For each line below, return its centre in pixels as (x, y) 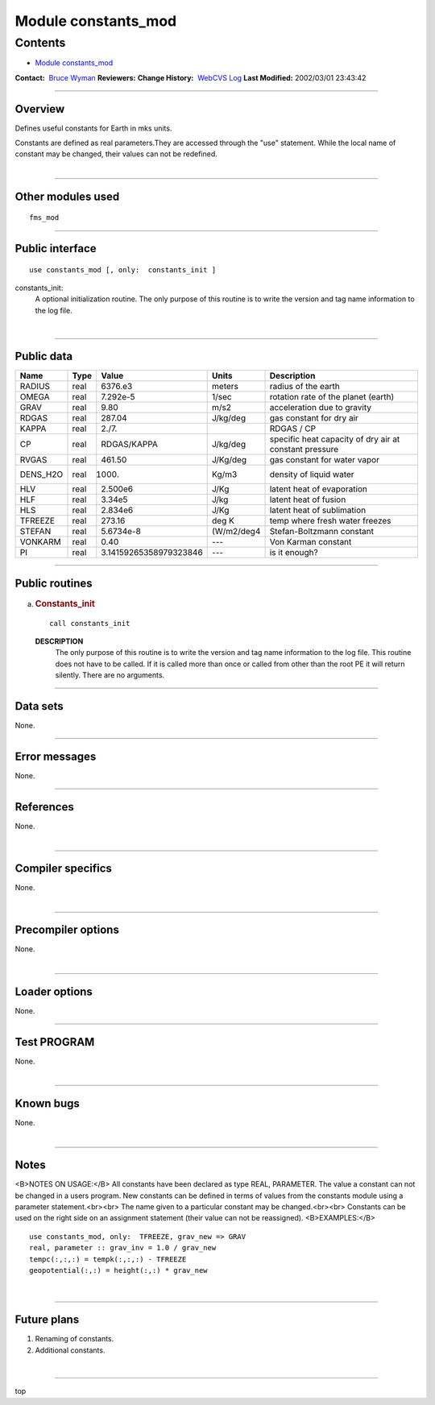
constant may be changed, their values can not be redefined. (116, 154)
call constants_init (90, 623)
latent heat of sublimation (318, 510)
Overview (40, 109)
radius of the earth (304, 387)
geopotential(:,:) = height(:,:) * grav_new (119, 1270)
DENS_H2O (41, 475)
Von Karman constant (311, 542)
